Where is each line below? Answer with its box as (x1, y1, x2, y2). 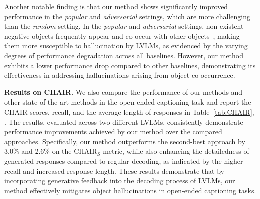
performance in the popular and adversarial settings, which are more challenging (4, 11, 250, 21)
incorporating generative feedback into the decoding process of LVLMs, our (4, 175, 235, 186)
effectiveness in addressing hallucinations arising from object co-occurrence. (4, 70, 235, 80)
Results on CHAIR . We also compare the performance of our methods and (4, 86, 243, 97)
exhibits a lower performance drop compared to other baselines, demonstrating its (4, 60, 256, 70)
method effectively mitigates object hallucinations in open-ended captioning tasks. (4, 185, 256, 195)
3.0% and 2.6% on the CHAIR (4, 146, 97, 156)
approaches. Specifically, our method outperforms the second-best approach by (4, 136, 245, 146)
